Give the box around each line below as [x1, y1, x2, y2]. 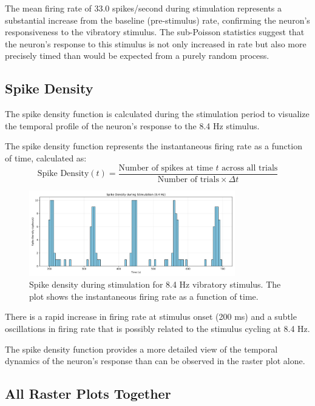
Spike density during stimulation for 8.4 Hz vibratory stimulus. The [29, 278, 281, 291]
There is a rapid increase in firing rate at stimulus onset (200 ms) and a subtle [5, 310, 297, 323]
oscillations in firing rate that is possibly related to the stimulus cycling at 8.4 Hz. [5, 322, 310, 335]
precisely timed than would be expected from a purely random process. [5, 49, 269, 62]
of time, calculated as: [5, 151, 87, 164]
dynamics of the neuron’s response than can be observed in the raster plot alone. [5, 354, 305, 367]
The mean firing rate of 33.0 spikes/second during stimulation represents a [5, 2, 282, 14]
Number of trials [157, 175, 219, 184]
